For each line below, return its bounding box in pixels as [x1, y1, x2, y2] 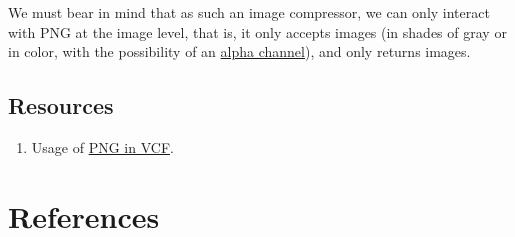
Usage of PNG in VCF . [31, 136, 174, 157]
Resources [8, 90, 114, 121]
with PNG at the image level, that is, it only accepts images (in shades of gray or [8, 21, 507, 42]
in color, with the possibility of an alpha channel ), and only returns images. [8, 41, 471, 62]
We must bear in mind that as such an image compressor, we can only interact [8, 2, 490, 22]
